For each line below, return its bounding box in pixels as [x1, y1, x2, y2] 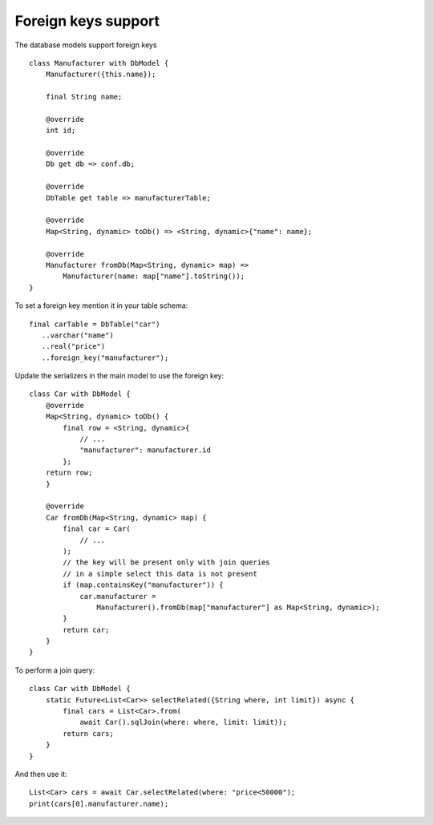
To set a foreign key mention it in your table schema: [14, 301, 188, 310]
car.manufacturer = [79, 592, 156, 601]
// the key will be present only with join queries [63, 558, 270, 567]
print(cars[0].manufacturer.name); [29, 799, 169, 808]
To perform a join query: [14, 665, 95, 675]
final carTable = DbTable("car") [29, 319, 160, 329]
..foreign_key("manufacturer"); [41, 353, 169, 362]
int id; [45, 126, 76, 135]
